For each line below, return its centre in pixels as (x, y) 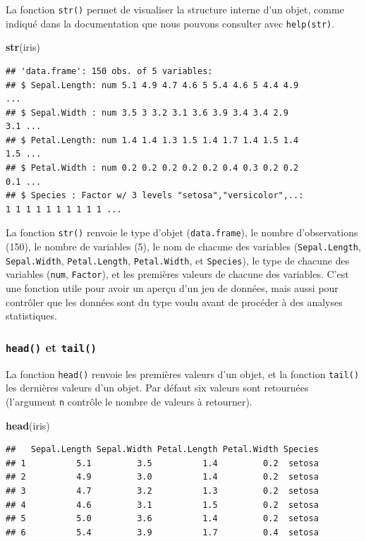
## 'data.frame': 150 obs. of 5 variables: (109, 71)
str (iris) (23, 47)
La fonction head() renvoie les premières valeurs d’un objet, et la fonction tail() (183, 373)
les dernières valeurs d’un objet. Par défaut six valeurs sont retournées (157, 388)
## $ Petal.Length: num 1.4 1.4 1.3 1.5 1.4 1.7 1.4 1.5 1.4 (152, 140)
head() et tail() (51, 347)
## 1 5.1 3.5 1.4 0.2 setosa (162, 463)
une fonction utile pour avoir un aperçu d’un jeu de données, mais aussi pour (172, 288)
